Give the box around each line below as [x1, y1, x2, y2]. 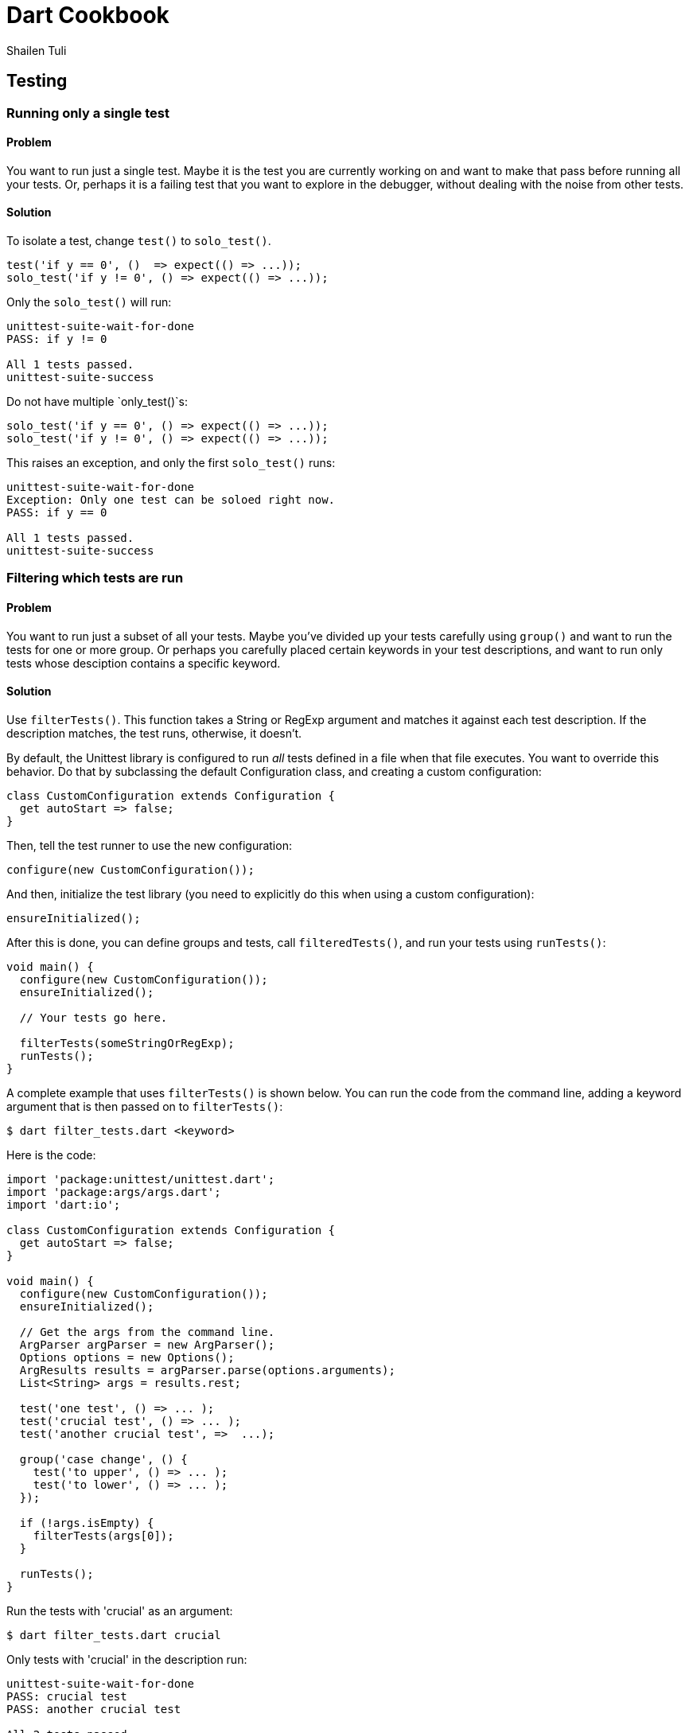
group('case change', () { [19, 1452, 188, 1466]
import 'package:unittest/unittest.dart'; [6, 1172, 275, 1186]
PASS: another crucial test [6, 1702, 181, 1715]
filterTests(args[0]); [33, 1529, 174, 1542]
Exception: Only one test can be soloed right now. [6, 493, 336, 507]
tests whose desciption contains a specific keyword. [6, 656, 281, 670]
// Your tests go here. [19, 1011, 168, 1024]
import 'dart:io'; [6, 1198, 121, 1211]
